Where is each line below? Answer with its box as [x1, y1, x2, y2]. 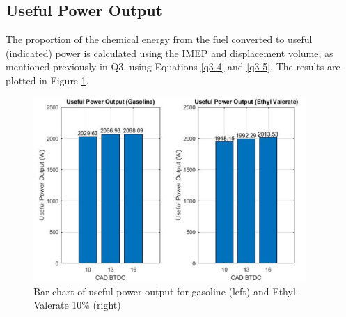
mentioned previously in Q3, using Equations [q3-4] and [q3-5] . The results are [6, 59, 340, 74]
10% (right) [72, 297, 121, 312]
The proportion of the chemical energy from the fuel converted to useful [6, 32, 313, 47]
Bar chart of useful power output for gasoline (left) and [33, 284, 269, 298]
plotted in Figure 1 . [6, 72, 89, 87]
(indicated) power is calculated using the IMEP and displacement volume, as [6, 45, 333, 60]
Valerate [33, 297, 69, 312]
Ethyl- [272, 284, 299, 298]
